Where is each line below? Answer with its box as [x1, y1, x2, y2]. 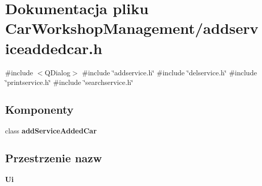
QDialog [45, 67, 70, 77]
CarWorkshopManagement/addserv [5, 18, 258, 38]
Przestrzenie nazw [5, 150, 102, 165]
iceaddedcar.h [5, 37, 103, 58]
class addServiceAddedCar [5, 125, 97, 135]
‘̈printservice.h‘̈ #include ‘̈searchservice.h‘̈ [5, 77, 134, 87]
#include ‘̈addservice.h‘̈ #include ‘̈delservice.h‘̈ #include [82, 67, 257, 77]
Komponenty [5, 102, 74, 117]
